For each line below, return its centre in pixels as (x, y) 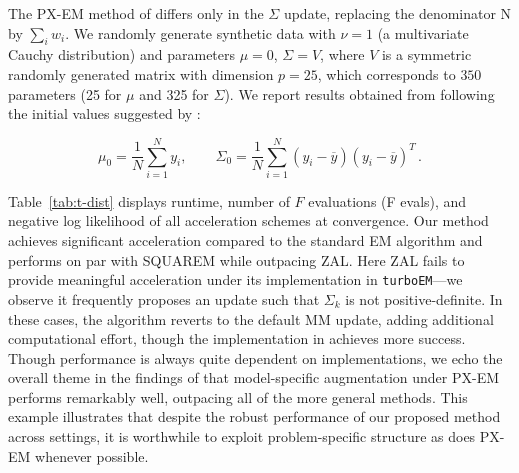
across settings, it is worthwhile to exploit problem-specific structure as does (242, 436)
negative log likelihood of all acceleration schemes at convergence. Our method (248, 220)
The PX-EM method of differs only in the (136, 13)
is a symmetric (426, 54)
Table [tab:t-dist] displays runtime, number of (149, 200)
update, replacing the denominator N (397, 13)
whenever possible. (92, 455)
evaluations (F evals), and (387, 200)
